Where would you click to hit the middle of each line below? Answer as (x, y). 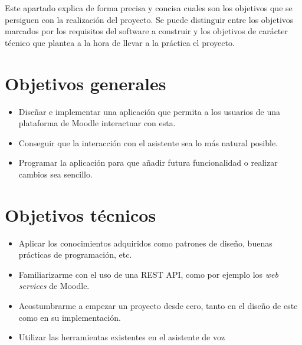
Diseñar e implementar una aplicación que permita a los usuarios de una (150, 111)
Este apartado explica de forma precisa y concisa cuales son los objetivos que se (149, 8)
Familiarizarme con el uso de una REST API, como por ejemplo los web (148, 274)
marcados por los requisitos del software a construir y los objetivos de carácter (147, 31)
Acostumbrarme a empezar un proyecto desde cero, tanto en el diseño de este (158, 305)
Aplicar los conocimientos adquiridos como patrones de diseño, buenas (145, 243)
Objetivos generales (86, 83)
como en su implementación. (70, 317)
